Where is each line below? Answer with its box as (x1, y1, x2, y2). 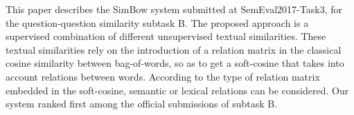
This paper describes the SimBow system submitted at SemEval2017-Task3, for (6, 2, 342, 16)
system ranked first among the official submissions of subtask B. (6, 96, 278, 111)
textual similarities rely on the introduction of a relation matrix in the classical (6, 42, 342, 56)
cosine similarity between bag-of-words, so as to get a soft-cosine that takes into (6, 56, 344, 70)
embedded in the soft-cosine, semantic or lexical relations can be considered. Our (6, 83, 349, 97)
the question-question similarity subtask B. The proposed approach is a (6, 15, 309, 30)
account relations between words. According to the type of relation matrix (6, 69, 320, 83)
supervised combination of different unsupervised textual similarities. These (6, 29, 326, 43)
